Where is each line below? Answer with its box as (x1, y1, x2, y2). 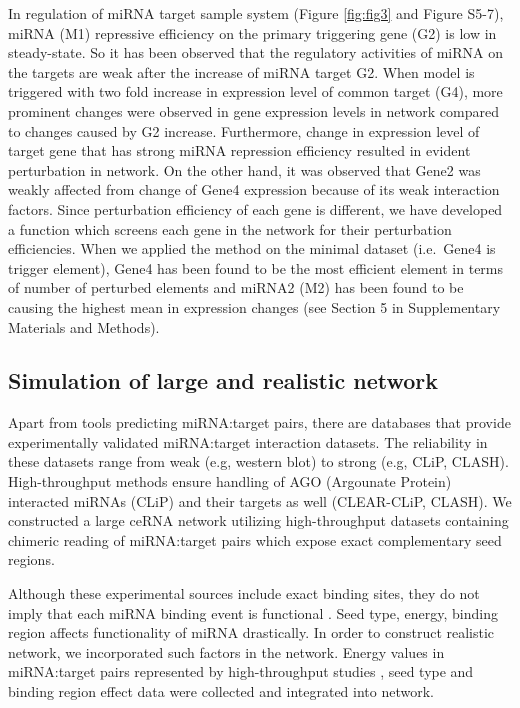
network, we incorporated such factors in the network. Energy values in (8, 641, 445, 662)
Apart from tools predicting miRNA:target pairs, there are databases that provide (8, 412, 511, 433)
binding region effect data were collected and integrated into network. (8, 681, 434, 702)
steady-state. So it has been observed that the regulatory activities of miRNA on (8, 42, 503, 63)
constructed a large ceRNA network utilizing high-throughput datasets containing (8, 510, 509, 531)
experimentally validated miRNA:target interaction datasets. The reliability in (8, 431, 488, 452)
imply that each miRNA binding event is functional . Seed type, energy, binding (8, 602, 498, 623)
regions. (8, 549, 55, 570)
